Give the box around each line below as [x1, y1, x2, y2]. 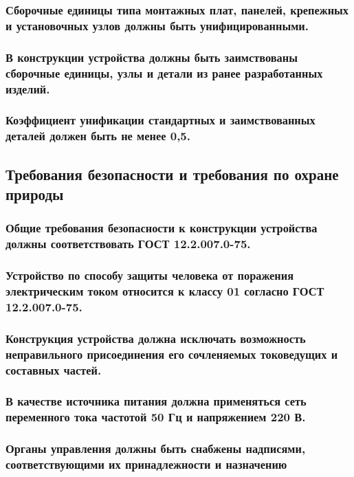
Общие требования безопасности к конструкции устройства [5, 219, 318, 236]
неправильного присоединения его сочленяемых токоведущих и [5, 345, 338, 362]
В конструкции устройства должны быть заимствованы [5, 48, 298, 65]
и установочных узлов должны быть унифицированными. [5, 16, 309, 34]
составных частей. [5, 361, 102, 378]
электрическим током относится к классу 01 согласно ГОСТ [5, 282, 324, 299]
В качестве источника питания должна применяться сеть [5, 392, 307, 410]
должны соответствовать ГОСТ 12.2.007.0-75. [5, 235, 251, 252]
